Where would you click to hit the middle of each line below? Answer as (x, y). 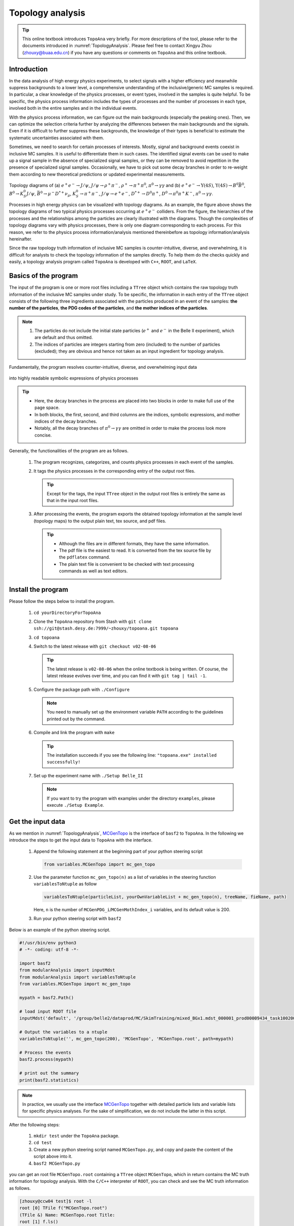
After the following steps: (34, 1124)
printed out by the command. (76, 719)
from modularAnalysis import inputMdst (67, 970)
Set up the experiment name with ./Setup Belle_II (88, 775)
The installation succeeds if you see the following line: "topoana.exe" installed (132, 755)
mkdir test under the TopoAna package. (76, 1136)
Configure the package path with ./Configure (82, 690)
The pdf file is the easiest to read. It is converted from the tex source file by (135, 550)
